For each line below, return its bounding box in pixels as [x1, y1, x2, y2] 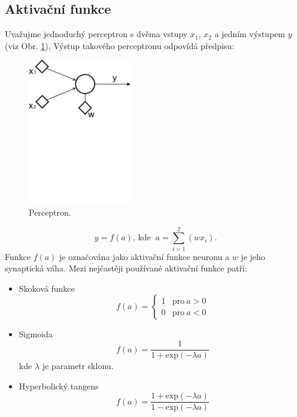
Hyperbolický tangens [19, 379, 99, 392]
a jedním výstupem [214, 28, 285, 40]
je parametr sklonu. [42, 359, 114, 372]
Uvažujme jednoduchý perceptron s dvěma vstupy [5, 28, 188, 40]
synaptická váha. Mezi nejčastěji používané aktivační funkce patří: [5, 262, 247, 274]
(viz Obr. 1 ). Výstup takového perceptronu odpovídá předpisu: [5, 39, 235, 52]
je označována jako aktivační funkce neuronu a [59, 250, 230, 262]
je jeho [241, 250, 265, 262]
